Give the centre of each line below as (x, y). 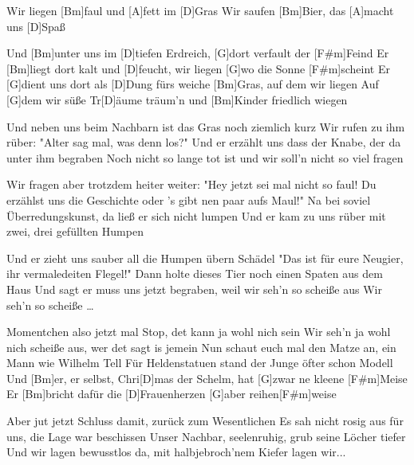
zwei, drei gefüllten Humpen (75, 231)
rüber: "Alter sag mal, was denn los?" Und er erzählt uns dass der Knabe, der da (204, 142)
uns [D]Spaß (36, 26)
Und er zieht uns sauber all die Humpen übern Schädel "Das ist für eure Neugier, (205, 258)
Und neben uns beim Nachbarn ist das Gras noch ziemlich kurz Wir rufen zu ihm (206, 126)
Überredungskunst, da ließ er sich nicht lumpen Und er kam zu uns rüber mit (196, 215)
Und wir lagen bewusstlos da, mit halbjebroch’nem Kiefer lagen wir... (176, 452)
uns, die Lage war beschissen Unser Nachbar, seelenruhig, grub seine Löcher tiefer (206, 436)
